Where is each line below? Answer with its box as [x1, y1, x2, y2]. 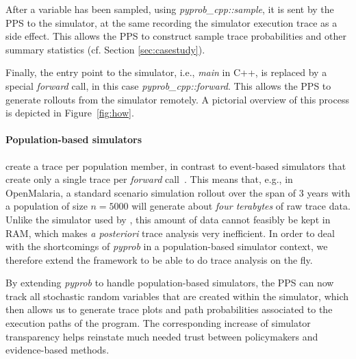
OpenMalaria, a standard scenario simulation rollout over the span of [5, 185, 296, 199]
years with [307, 185, 351, 199]
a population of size [5, 199, 88, 213]
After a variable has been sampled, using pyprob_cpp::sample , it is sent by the [5, 2, 334, 16]
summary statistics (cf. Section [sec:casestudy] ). [5, 42, 205, 56]
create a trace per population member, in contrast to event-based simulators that [5, 158, 346, 173]
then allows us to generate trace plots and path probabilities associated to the [5, 302, 333, 317]
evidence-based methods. [5, 343, 110, 357]
